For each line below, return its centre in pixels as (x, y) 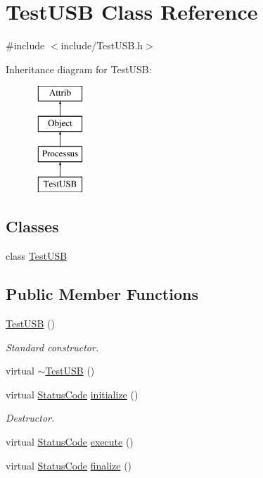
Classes (32, 226)
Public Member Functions (102, 294)
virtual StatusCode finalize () (69, 465)
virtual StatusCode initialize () (72, 394)
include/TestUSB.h (102, 45)
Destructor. (30, 418)
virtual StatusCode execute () (70, 442)
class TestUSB (37, 256)
